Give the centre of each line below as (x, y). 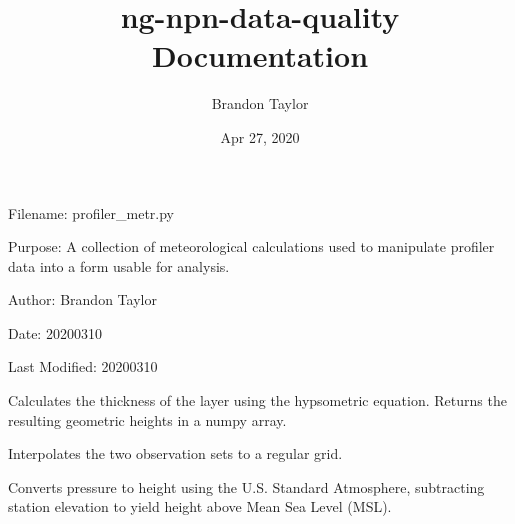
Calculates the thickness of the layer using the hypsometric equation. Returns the (257, 400)
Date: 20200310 (55, 332)
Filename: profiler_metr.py (91, 212)
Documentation (260, 55)
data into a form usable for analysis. (119, 265)
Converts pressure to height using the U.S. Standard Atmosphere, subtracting (246, 486)
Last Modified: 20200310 (83, 366)
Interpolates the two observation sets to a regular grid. (175, 453)
